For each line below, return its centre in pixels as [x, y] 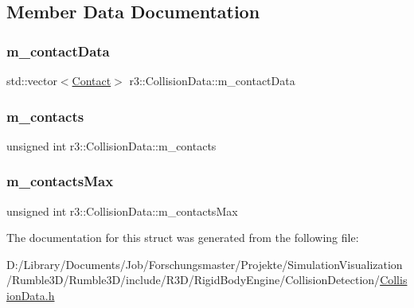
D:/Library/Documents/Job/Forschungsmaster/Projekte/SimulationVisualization [205, 264]
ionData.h [31, 295]
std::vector [32, 80]
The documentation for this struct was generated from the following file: [183, 238]
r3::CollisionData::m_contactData [212, 80]
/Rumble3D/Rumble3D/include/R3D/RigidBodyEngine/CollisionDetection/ [193, 280]
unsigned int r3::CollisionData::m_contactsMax [122, 211]
